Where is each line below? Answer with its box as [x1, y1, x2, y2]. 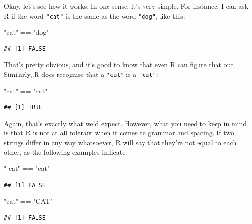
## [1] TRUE [4, 104, 42, 111]
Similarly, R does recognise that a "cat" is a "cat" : [4, 69, 158, 79]
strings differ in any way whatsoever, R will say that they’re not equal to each [4, 137, 237, 148]
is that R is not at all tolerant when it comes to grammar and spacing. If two [4, 128, 234, 138]
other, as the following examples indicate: [4, 147, 127, 157]
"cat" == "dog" [4, 27, 49, 37]
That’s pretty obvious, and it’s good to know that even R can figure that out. [4, 59, 235, 70]
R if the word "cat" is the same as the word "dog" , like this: [4, 10, 185, 20]
